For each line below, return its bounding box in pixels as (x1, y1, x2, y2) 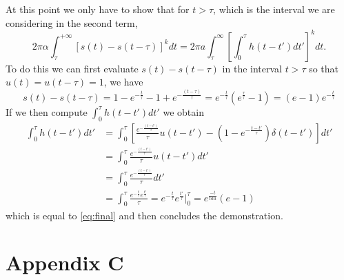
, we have (103, 74, 143, 89)
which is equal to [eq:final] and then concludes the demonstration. (6, 208, 283, 222)
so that (309, 61, 339, 75)
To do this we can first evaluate (6, 61, 139, 75)
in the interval (222, 61, 282, 75)
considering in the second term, (6, 15, 138, 30)
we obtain (163, 104, 204, 119)
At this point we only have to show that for (6, 2, 190, 16)
